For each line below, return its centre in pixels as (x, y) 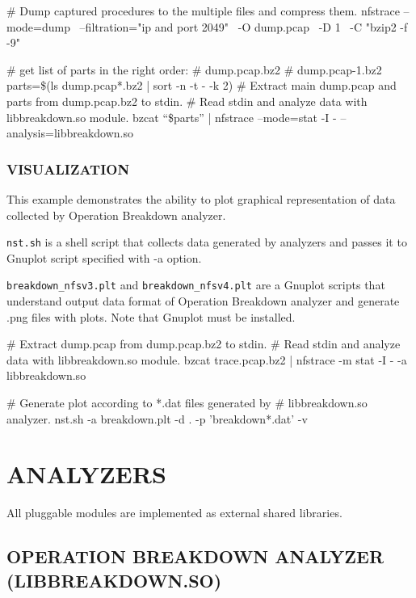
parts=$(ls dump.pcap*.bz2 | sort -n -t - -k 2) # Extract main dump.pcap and (202, 85)
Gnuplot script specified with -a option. (104, 257)
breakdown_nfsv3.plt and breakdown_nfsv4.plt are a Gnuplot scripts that (196, 285)
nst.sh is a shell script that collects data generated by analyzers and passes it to (207, 242)
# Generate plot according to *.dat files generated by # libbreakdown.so (187, 403)
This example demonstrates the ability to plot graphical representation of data (201, 198)
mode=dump (38, 26)
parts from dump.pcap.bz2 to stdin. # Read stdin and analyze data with (187, 101)
